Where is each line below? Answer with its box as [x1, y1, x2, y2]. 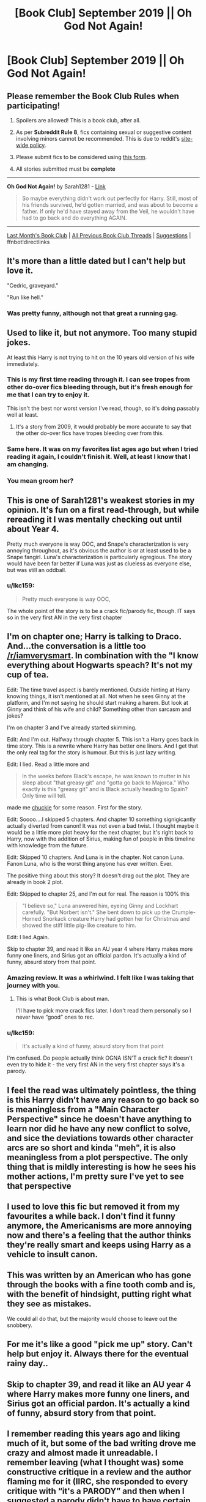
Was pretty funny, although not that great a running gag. [7, 309, 178, 318]
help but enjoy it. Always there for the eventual [7, 1349, 189, 1359]
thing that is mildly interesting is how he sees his [7, 1161, 196, 1172]
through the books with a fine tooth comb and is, [7, 1279, 196, 1290]
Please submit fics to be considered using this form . [15, 154, 147, 160]
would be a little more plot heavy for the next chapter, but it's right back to [7, 828, 194, 836]
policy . [29, 141, 46, 149]
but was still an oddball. [7, 566, 67, 573]
